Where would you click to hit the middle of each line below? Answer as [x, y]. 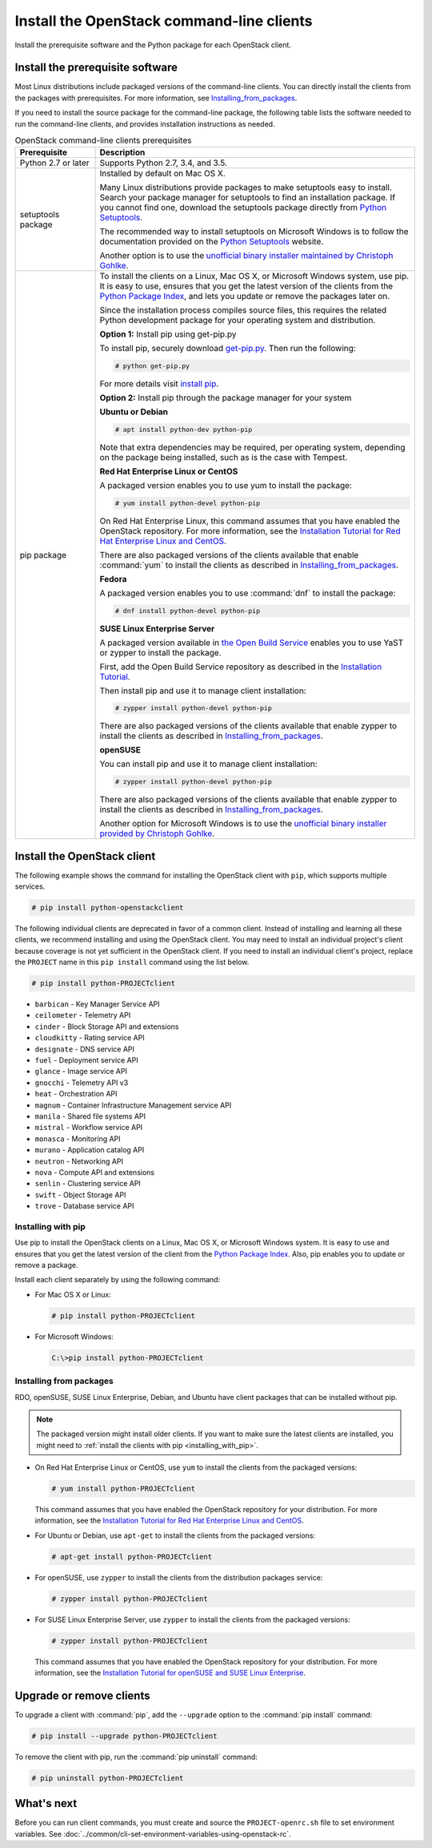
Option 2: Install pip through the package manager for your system [226, 398]
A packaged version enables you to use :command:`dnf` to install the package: [248, 593]
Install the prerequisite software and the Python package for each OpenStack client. [153, 45]
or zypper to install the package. [160, 652]
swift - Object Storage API [80, 1195]
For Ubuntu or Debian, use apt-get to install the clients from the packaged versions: [175, 1535]
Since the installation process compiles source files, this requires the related [243, 310]
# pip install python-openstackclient [108, 907]
